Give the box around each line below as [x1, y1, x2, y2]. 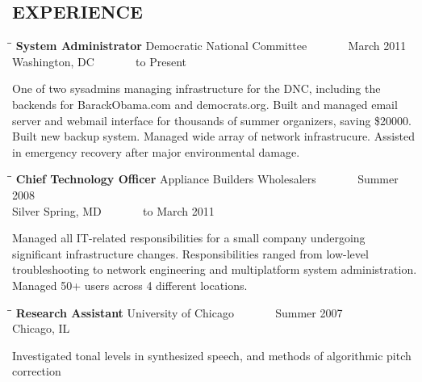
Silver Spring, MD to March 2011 [12, 202, 215, 219]
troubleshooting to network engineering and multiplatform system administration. [12, 261, 417, 278]
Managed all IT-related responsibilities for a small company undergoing [12, 229, 366, 246]
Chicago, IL [12, 320, 70, 337]
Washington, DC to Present [12, 52, 187, 69]
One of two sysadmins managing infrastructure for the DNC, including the [12, 80, 381, 97]
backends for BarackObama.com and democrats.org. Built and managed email [12, 95, 398, 112]
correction [12, 363, 61, 380]
